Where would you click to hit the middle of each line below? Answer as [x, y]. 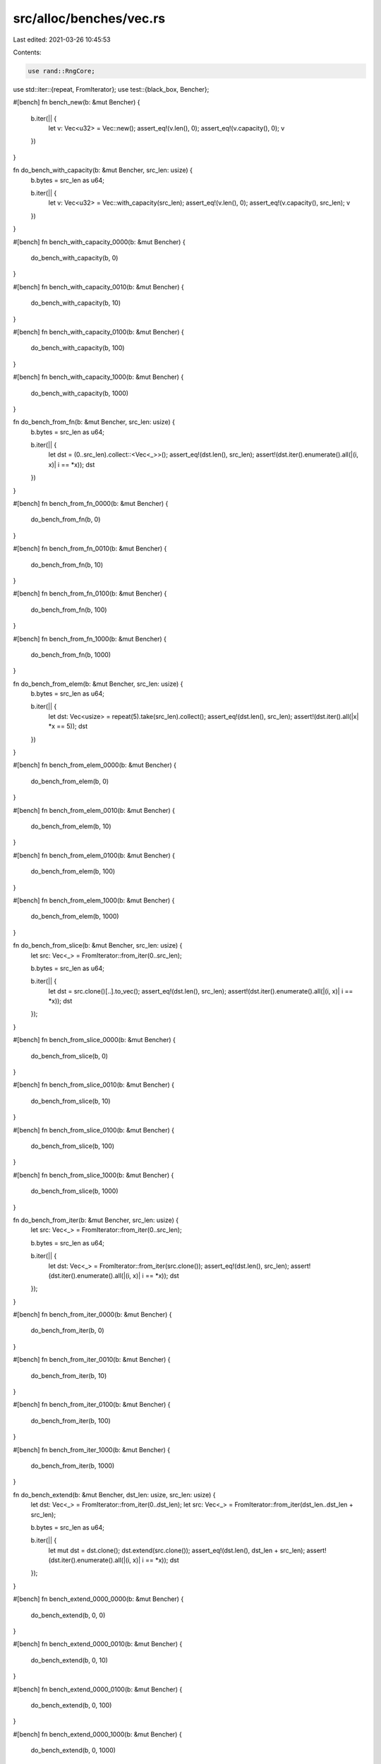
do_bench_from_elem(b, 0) [70, 781]
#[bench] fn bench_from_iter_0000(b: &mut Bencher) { [92, 1315]
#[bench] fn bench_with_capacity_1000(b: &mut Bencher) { [98, 377]
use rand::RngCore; [61, 71]
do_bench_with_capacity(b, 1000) [80, 393]
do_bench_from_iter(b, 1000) [73, 1466]
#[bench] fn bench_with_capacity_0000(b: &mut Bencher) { [99, 242]
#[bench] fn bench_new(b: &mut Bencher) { [77, 102]
